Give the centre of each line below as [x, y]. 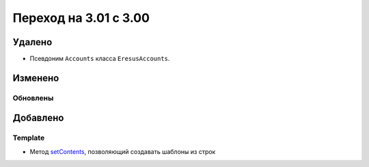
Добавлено [38, 118]
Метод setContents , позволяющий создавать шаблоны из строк [123, 151]
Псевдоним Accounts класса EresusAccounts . [100, 59]
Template [29, 138]
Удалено [32, 42]
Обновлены [33, 98]
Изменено [36, 78]
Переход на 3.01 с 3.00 [81, 18]
